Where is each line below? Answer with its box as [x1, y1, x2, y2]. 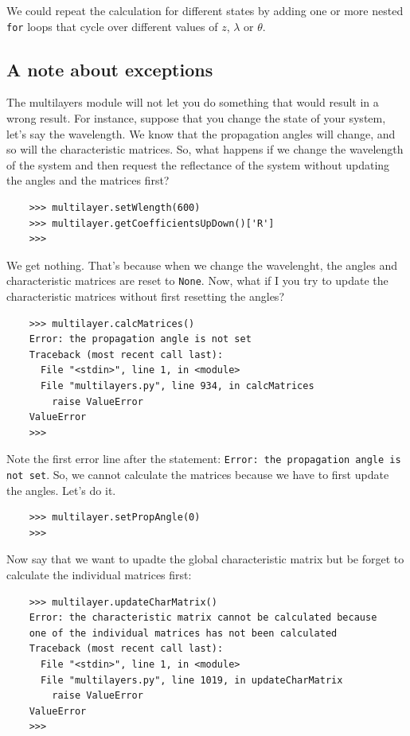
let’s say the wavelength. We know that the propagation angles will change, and [6, 125, 396, 142]
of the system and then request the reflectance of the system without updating [6, 156, 390, 173]
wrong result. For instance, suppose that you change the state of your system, [6, 110, 386, 127]
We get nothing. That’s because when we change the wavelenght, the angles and [6, 256, 397, 273]
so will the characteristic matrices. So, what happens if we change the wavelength [6, 141, 404, 158]
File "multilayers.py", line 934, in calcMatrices [40, 380, 314, 392]
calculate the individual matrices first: [6, 567, 192, 583]
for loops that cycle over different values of [6, 18, 218, 34]
